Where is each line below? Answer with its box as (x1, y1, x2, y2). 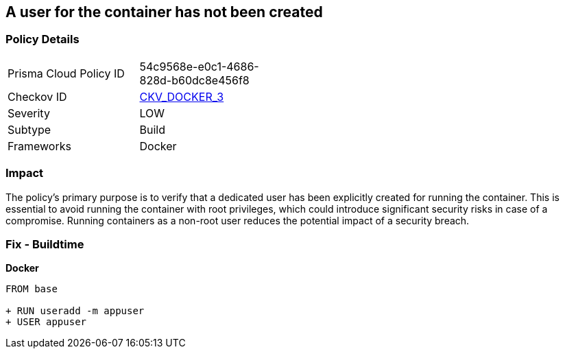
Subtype (8, 122, 51, 137)
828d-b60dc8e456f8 (139, 73, 250, 87)
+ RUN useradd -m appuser (5, 305, 145, 317)
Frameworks (8, 139, 71, 153)
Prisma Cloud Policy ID (8, 66, 125, 80)
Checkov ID (8, 89, 67, 104)
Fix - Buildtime (5, 237, 84, 251)
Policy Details (5, 32, 80, 47)
